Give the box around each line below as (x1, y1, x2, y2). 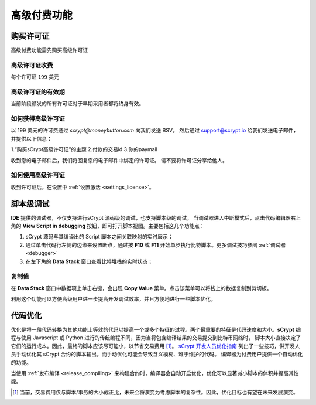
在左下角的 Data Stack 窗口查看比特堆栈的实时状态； (25, 258, 153, 265)
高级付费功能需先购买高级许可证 (11, 47, 88, 54)
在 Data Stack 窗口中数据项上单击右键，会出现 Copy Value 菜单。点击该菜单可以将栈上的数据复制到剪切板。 (11, 284, 272, 291)
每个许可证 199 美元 (11, 73, 60, 80)
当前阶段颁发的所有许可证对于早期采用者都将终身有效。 (11, 100, 145, 107)
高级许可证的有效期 (11, 88, 66, 96)
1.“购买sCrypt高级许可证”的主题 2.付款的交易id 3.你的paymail (11, 146, 158, 153)
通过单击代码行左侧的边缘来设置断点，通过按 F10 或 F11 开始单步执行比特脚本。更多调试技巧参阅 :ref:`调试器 (25, 241, 286, 249)
